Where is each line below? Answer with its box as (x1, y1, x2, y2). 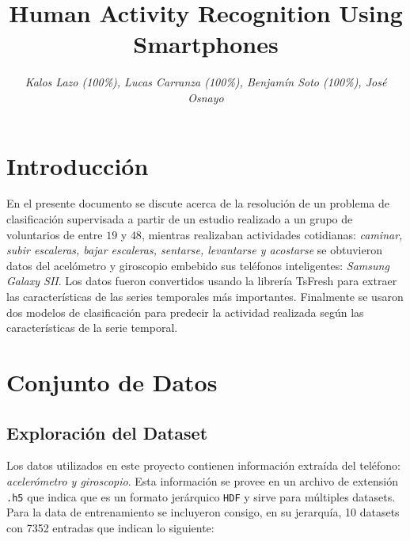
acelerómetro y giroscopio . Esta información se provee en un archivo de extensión (6, 472, 398, 489)
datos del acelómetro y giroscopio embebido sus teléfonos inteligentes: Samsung (6, 257, 389, 273)
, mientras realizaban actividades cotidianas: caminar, (141, 226, 403, 242)
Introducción (6, 149, 149, 181)
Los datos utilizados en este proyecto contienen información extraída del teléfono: (6, 457, 401, 474)
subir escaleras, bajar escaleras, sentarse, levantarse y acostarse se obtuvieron (6, 242, 382, 258)
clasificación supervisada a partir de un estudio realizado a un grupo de (6, 211, 353, 227)
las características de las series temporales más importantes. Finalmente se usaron (6, 288, 404, 304)
